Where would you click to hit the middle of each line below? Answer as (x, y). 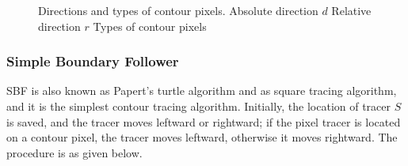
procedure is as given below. (74, 152)
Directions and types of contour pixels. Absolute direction (178, 10)
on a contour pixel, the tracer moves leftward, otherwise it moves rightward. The (202, 137)
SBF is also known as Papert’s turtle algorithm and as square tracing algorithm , (202, 91)
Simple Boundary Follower (93, 61)
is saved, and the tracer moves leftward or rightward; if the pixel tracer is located (204, 121)
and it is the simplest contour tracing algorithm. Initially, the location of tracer (199, 106)
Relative (351, 10)
